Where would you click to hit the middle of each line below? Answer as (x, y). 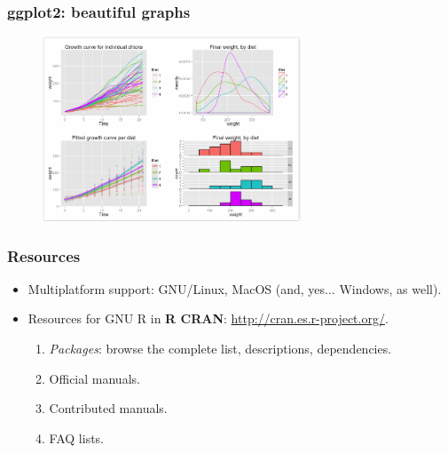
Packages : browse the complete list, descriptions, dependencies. (220, 349)
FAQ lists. (76, 437)
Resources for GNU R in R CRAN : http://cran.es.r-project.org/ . (208, 318)
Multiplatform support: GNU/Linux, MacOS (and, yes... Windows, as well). (235, 288)
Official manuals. (94, 378)
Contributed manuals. (108, 408)
